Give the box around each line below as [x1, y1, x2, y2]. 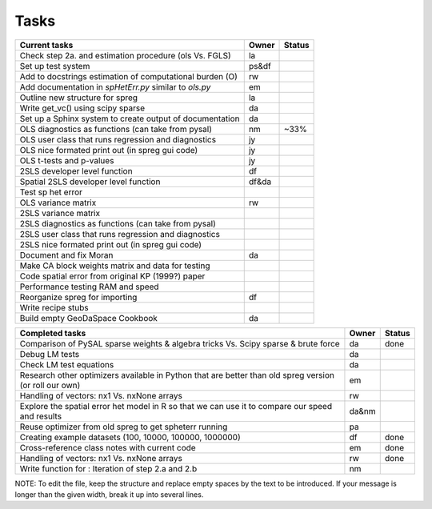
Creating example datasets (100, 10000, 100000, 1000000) [19, 431, 242, 443]
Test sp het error [19, 186, 83, 198]
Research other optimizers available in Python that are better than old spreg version [19, 369, 335, 380]
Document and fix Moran [19, 249, 114, 260]
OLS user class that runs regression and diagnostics [19, 134, 216, 145]
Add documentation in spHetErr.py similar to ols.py [19, 81, 211, 92]
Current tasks [19, 39, 74, 50]
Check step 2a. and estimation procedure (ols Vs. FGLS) [19, 50, 231, 61]
